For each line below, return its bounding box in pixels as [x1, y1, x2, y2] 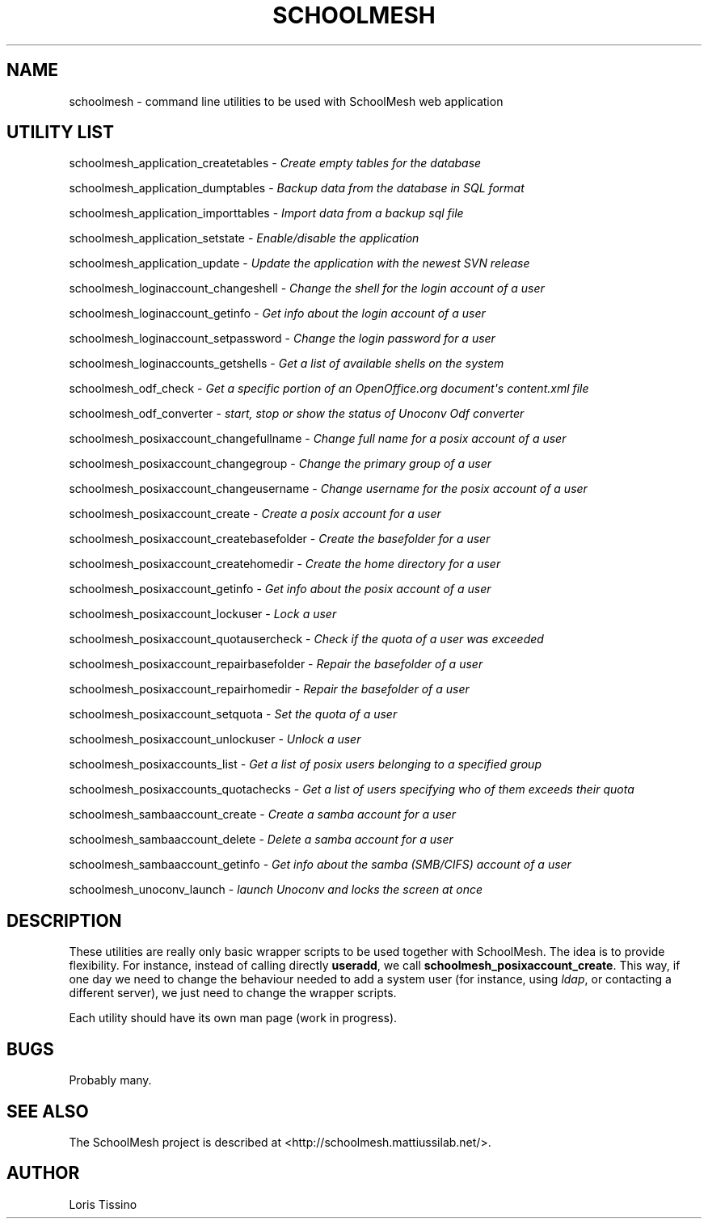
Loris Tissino [69, 1197, 137, 1211]
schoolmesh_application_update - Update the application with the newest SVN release [69, 256, 530, 271]
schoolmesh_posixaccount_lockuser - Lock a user [69, 607, 337, 621]
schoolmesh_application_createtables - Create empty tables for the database [69, 156, 482, 170]
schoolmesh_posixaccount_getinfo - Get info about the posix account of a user [69, 582, 491, 596]
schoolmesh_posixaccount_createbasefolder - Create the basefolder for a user [69, 532, 491, 546]
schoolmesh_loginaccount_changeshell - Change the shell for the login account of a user [69, 281, 545, 296]
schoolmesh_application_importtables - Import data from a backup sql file [69, 206, 464, 221]
